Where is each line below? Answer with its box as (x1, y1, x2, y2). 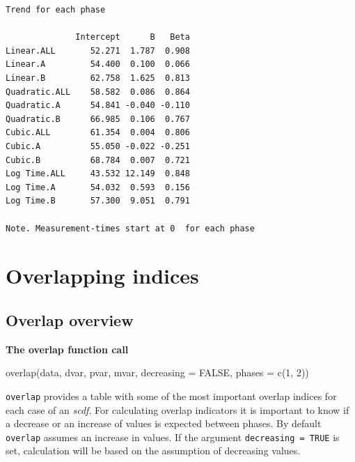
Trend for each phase (6, 5, 106, 15)
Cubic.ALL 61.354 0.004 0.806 (6, 128, 190, 138)
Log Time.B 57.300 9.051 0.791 (6, 196, 190, 206)
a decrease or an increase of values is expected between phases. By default (6, 416, 322, 431)
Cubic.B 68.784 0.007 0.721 (6, 155, 190, 165)
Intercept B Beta (75, 32, 190, 43)
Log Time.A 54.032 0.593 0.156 (6, 182, 190, 192)
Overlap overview (6, 309, 134, 330)
